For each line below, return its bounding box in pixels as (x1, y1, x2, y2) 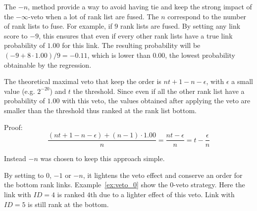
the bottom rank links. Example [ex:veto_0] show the (4, 179, 168, 190)
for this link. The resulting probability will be (62, 40, 201, 50)
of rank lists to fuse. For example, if (4, 21, 112, 31)
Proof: (4, 122, 23, 132)
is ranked (57, 189, 85, 199)
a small (231, 76, 253, 86)
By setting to (4, 169, 44, 180)
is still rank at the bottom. (28, 199, 109, 209)
